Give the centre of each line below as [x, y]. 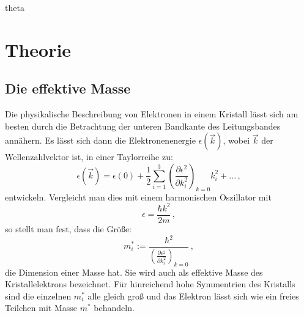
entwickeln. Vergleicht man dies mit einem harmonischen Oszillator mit [138, 197]
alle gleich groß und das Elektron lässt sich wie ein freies [193, 296]
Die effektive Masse [68, 88]
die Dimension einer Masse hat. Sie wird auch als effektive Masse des [134, 272]
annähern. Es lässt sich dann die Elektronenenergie [100, 140]
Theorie [38, 49]
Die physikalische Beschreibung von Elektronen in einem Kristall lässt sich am [152, 114]
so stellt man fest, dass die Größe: [68, 228]
